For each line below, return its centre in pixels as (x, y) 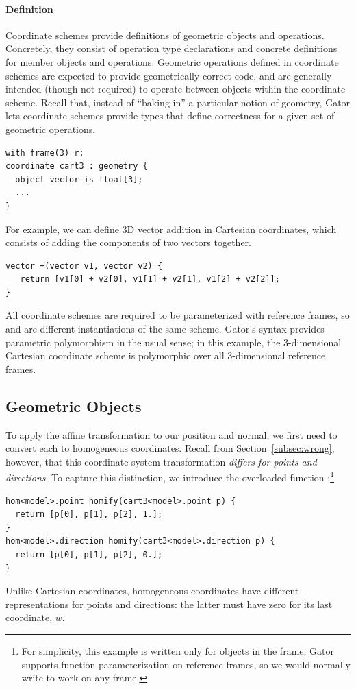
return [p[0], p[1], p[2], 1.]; (89, 515)
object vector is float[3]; (79, 179)
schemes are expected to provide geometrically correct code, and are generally (169, 75)
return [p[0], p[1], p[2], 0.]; (89, 555)
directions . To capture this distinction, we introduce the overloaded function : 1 (170, 476)
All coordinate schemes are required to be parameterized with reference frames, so (178, 315)
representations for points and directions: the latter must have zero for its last (169, 604)
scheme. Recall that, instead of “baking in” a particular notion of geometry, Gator (178, 102)
